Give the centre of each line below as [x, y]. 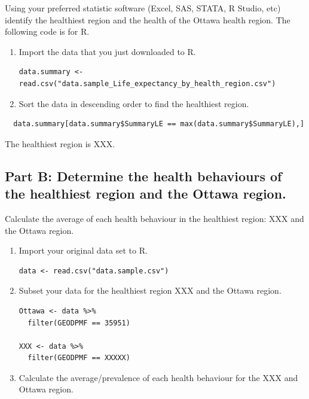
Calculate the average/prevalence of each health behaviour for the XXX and [158, 377]
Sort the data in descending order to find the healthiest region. [134, 103]
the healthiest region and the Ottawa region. [146, 194]
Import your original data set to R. [83, 250]
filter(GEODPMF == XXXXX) [79, 358]
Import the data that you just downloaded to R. [107, 51]
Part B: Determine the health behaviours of [143, 176]
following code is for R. [47, 31]
